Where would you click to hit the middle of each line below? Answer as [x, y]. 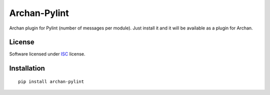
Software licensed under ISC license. [47, 54]
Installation [27, 68]
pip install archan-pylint [51, 81]
